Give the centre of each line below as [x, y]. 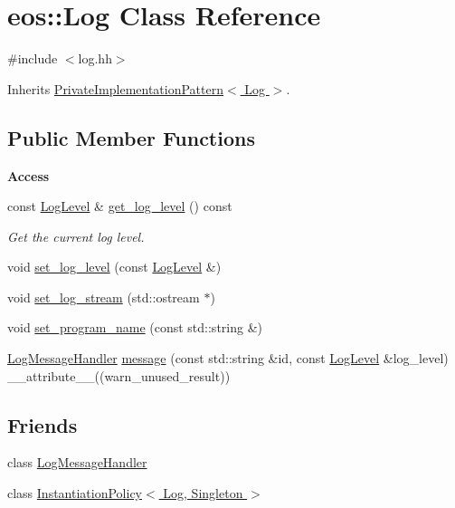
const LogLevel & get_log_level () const [120, 206]
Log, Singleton [203, 493]
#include [33, 58]
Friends [43, 424]
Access [28, 175]
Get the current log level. [76, 236]
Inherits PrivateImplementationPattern [115, 88]
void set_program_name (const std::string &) [135, 327]
